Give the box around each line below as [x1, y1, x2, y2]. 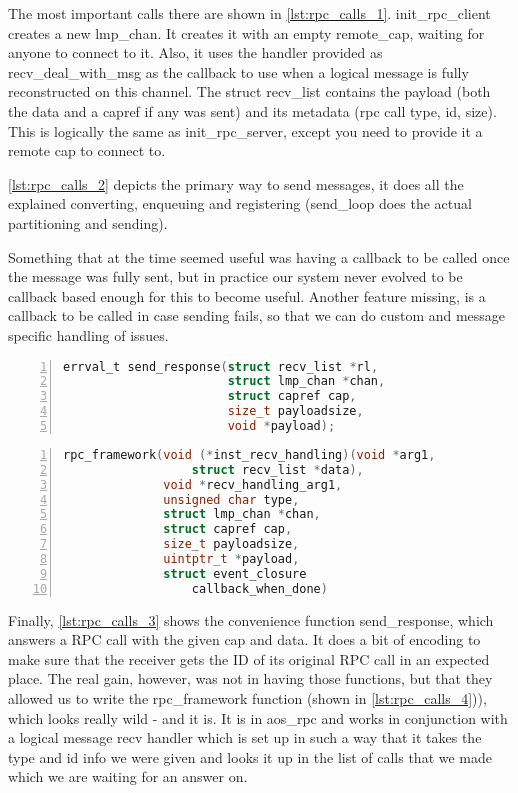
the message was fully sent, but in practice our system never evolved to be [8, 266, 463, 287]
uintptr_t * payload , [163, 552, 300, 566]
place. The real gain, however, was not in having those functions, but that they [8, 668, 493, 689]
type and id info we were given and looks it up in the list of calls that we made [8, 746, 493, 767]
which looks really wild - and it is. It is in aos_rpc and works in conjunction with [8, 707, 508, 728]
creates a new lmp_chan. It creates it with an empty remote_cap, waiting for [8, 22, 485, 43]
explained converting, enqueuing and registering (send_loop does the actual [8, 193, 472, 214]
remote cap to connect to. [8, 140, 166, 161]
